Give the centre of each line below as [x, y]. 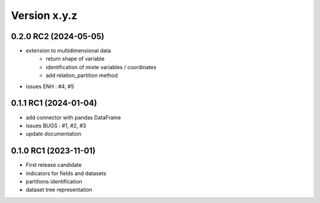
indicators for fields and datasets [66, 173]
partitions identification [54, 181]
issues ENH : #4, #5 [50, 86]
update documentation [53, 134]
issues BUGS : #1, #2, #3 [56, 125]
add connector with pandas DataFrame [73, 117]
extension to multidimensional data [68, 51]
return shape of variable [75, 59]
